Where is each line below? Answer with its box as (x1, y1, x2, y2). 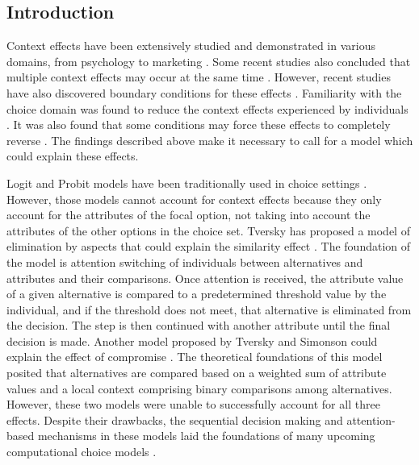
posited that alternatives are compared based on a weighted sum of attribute (6, 364, 387, 381)
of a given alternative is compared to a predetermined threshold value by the (6, 285, 387, 302)
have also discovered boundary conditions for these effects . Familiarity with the (6, 84, 402, 101)
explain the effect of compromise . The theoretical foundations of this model (6, 348, 383, 365)
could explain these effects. (6, 147, 139, 164)
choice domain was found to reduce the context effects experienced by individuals (6, 100, 409, 117)
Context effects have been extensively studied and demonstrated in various (6, 37, 375, 54)
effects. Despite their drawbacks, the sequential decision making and (6, 411, 343, 428)
